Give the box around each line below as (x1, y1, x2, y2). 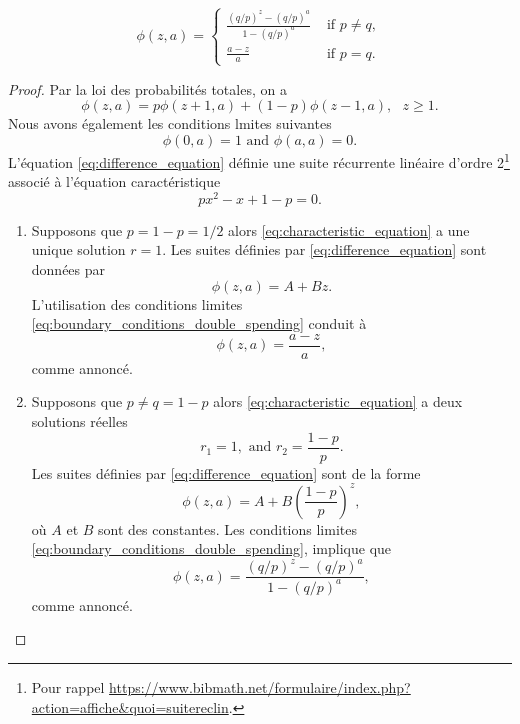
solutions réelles (31, 410, 128, 431)
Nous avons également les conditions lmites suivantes (8, 113, 332, 134)
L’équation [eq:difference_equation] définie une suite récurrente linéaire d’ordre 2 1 (8, 148, 510, 172)
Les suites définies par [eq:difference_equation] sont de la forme (31, 462, 421, 483)
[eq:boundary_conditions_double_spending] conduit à (31, 313, 367, 334)
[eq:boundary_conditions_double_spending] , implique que (31, 538, 392, 559)
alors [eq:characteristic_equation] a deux (213, 391, 463, 412)
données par (31, 258, 106, 279)
